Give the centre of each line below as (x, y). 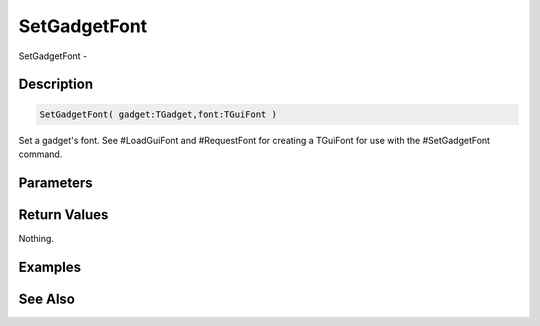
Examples (50, 266)
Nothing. (36, 238)
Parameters (55, 182)
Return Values (63, 214)
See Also (46, 298)
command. (40, 154)
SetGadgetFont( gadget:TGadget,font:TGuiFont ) (158, 114)
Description (56, 84)
